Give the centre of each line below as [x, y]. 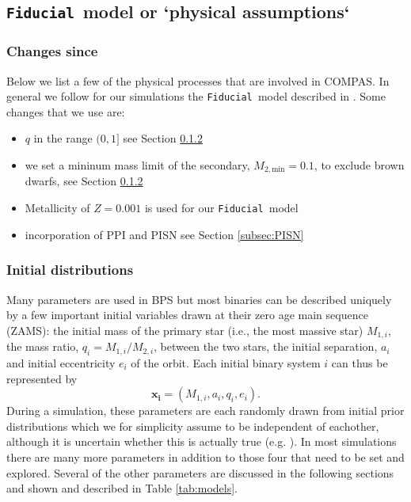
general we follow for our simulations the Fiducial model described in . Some [196, 96]
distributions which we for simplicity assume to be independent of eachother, [193, 426]
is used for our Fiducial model [221, 208]
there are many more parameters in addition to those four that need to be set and [205, 456]
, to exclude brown [359, 165]
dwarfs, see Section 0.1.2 [84, 181]
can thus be [360, 362]
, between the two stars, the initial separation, [266, 346]
